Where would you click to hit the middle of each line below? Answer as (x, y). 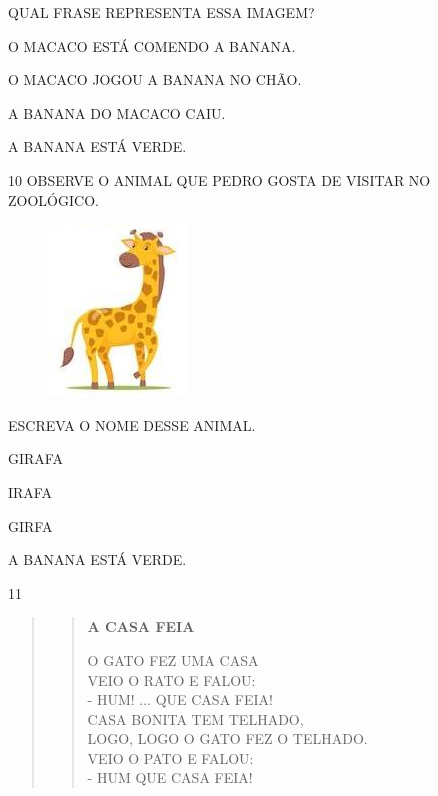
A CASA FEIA (141, 626)
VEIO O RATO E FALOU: (171, 679)
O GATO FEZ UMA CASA (173, 659)
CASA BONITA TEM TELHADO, (195, 718)
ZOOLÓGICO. (53, 199)
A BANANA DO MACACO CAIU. (117, 112)
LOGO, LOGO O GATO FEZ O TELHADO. (227, 738)
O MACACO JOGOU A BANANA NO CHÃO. (155, 79)
